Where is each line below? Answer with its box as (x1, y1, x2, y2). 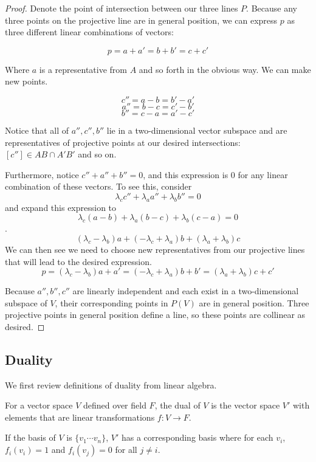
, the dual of (154, 399, 201, 412)
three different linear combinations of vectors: (5, 26, 174, 38)
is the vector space (211, 399, 280, 412)
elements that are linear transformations (5, 410, 155, 423)
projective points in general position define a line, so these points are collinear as (5, 308, 306, 321)
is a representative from (39, 63, 127, 75)
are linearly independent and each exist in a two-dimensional (72, 284, 299, 297)
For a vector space (5, 399, 73, 412)
